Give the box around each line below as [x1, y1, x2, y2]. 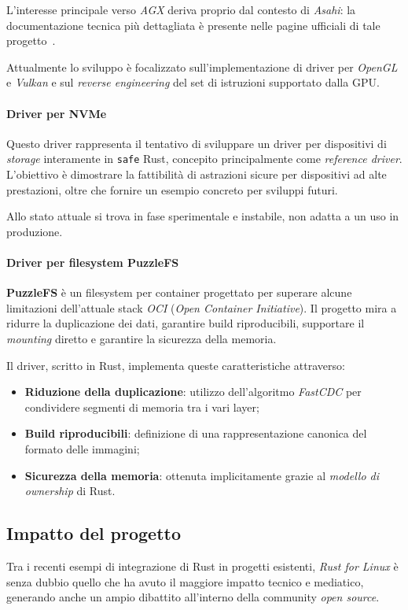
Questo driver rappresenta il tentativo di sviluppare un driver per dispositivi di [6, 135, 387, 151]
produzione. [6, 223, 63, 239]
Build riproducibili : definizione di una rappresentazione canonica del [24, 425, 367, 442]
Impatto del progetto [6, 521, 181, 545]
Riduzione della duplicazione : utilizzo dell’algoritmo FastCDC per [24, 383, 362, 400]
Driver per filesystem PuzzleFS [6, 253, 179, 270]
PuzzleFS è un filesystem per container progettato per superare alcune [6, 284, 352, 301]
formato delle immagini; [24, 440, 140, 457]
